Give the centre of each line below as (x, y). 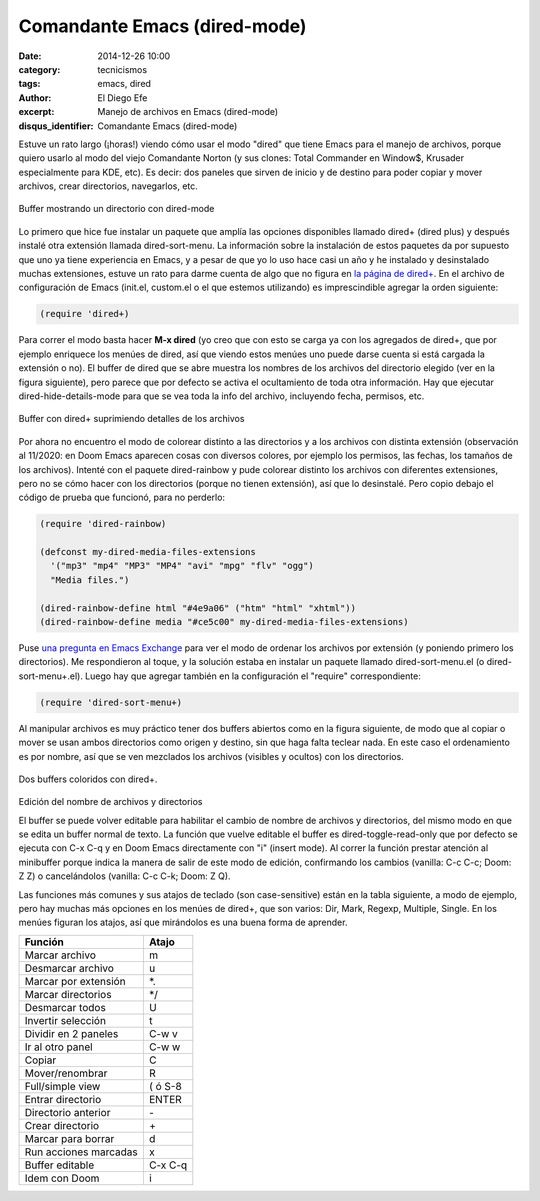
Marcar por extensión (75, 981)
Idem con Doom (62, 1178)
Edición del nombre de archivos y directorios (111, 802)
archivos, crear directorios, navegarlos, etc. (108, 186)
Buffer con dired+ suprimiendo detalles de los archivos (131, 419)
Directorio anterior (67, 1112)
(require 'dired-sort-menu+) (111, 702)
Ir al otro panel (59, 1047)
